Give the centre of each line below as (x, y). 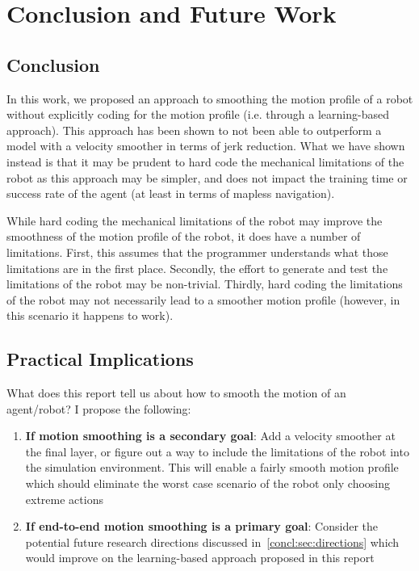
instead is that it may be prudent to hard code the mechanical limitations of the (205, 161)
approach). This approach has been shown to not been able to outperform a (194, 130)
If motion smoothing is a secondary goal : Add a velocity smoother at (210, 436)
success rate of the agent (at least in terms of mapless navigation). (171, 193)
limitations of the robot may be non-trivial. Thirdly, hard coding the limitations (205, 284)
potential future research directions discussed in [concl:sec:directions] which (212, 542)
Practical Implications (100, 359)
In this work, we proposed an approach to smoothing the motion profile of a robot (210, 98)
